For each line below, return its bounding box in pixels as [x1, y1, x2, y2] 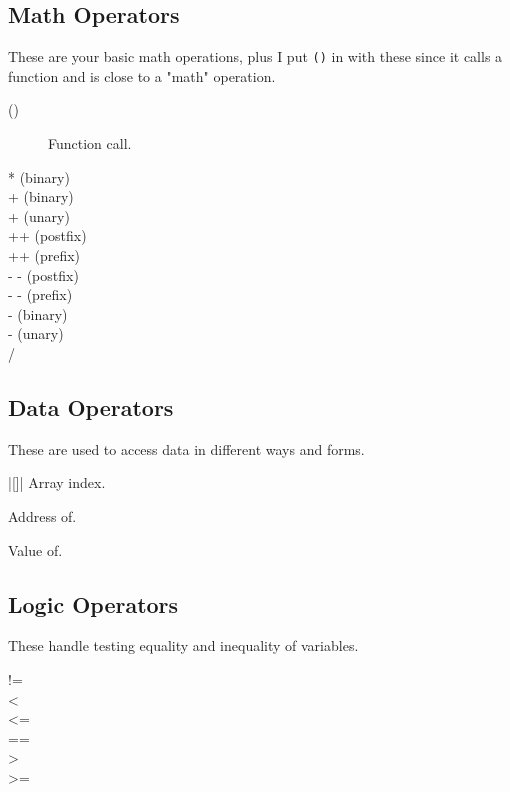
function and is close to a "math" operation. [8, 65, 276, 86]
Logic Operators [8, 588, 179, 619]
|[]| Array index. [8, 472, 106, 493]
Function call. [48, 133, 132, 154]
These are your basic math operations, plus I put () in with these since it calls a [8, 46, 503, 67]
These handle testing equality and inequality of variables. [8, 635, 359, 656]
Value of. [8, 539, 63, 560]
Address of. [8, 505, 77, 526]
